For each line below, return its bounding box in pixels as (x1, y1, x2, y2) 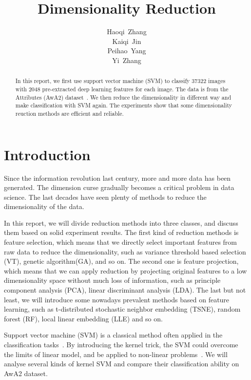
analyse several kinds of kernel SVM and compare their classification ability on (4, 359, 239, 369)
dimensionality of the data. (4, 201, 84, 211)
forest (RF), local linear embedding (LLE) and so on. (4, 313, 163, 323)
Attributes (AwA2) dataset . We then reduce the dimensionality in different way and (15, 93, 232, 101)
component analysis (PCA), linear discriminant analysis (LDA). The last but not (4, 285, 246, 295)
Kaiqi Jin (112, 36, 141, 46)
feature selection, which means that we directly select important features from (4, 237, 237, 247)
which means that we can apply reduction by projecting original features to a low (4, 265, 247, 275)
